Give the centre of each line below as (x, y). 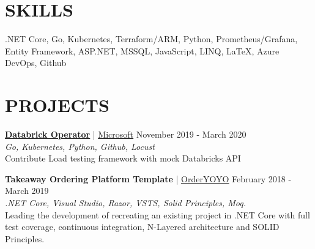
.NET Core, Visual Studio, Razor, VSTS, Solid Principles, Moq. (126, 203)
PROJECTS (57, 105)
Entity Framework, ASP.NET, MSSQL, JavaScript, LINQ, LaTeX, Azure (142, 50)
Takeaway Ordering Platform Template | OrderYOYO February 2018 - (148, 178)
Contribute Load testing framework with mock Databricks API (123, 158)
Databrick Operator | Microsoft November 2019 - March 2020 (126, 134)
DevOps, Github (36, 63)
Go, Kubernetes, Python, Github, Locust (80, 146)
